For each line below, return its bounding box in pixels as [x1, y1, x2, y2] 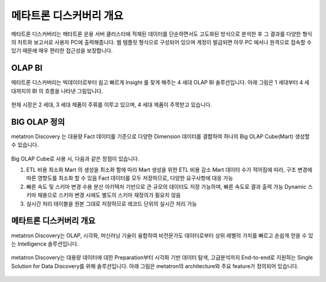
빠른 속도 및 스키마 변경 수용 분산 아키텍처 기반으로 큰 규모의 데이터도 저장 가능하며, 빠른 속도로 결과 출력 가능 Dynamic [26, 183, 307, 190]
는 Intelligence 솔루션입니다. [11, 240, 79, 248]
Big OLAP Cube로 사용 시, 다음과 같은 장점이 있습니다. [11, 155, 140, 162]
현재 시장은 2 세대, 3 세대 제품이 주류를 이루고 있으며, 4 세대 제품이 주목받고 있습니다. [11, 101, 213, 108]
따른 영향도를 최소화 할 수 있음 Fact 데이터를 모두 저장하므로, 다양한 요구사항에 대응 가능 [26, 174, 234, 182]
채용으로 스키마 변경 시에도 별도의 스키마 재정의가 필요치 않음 [37, 191, 181, 199]
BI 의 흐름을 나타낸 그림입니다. [32, 87, 103, 94]
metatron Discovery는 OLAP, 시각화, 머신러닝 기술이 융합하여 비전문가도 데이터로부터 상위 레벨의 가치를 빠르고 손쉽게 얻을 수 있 [11, 232, 313, 239]
